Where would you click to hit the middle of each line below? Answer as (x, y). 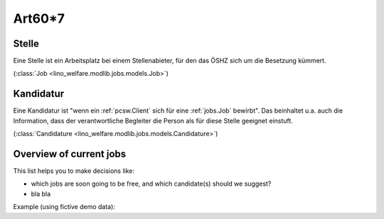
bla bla (41, 193)
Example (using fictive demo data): (64, 207)
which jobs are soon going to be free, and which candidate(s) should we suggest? (151, 184)
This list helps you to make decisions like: (74, 171)
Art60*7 (39, 18)
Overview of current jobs (70, 153)
